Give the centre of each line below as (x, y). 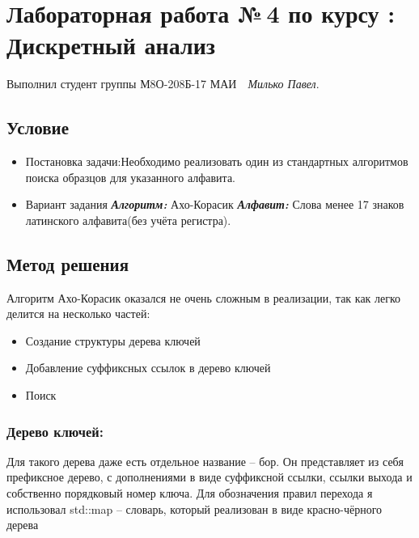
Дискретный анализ (111, 45)
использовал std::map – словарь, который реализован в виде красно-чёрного (195, 508)
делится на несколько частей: (78, 313)
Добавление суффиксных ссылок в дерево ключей (148, 368)
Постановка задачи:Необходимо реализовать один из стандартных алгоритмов (217, 161)
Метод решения (68, 263)
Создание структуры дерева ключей (113, 340)
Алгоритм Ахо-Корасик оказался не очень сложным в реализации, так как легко (204, 297)
